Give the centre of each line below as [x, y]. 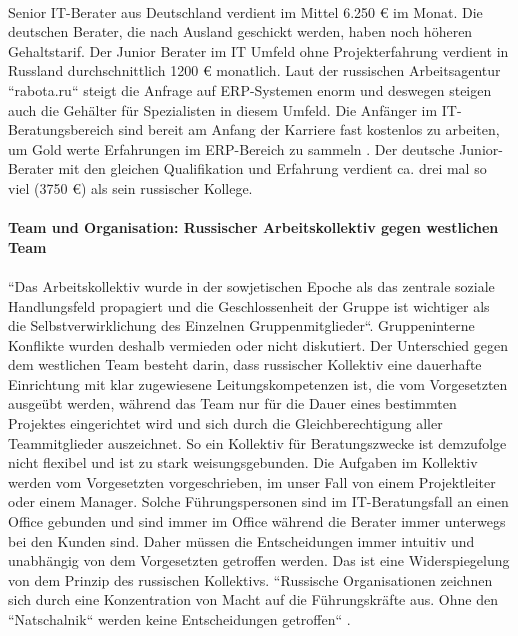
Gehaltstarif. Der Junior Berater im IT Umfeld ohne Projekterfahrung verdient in [258, 50]
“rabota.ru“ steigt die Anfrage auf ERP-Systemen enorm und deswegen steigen [250, 89]
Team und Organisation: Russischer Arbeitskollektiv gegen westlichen [253, 227]
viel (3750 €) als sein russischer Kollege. [130, 187]
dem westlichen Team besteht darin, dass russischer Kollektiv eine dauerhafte [245, 364]
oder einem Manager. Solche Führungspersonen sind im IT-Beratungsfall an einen [258, 501]
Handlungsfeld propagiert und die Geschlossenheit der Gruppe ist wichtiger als [249, 305]
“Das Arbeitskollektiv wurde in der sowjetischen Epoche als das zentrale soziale [251, 285]
